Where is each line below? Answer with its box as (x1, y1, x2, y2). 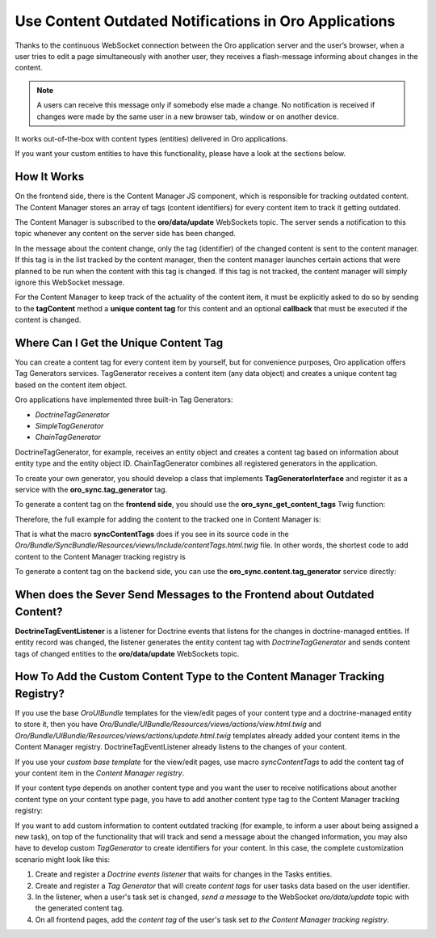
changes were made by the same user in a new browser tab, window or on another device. (36, 112, 339, 121)
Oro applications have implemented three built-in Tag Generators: (15, 395, 233, 404)
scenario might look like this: (15, 854, 111, 864)
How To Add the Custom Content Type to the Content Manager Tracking (15, 670, 385, 683)
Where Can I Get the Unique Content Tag (15, 336, 224, 349)
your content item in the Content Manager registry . (15, 768, 185, 778)
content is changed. (15, 315, 82, 325)
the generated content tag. (35, 903, 124, 913)
